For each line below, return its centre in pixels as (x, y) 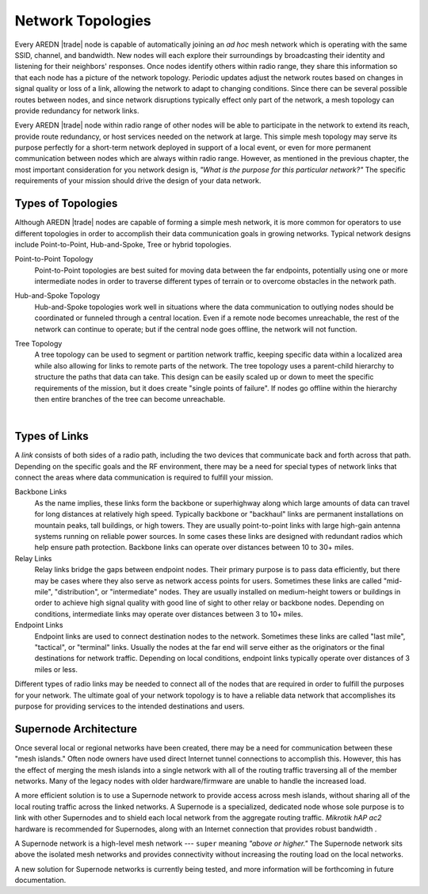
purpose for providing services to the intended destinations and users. (130, 706)
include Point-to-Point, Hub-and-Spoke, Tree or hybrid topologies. (123, 244)
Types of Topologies (66, 203)
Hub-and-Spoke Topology (57, 296)
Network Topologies (83, 21)
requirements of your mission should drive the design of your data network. (138, 181)
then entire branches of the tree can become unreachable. (130, 399)
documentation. (40, 881)
